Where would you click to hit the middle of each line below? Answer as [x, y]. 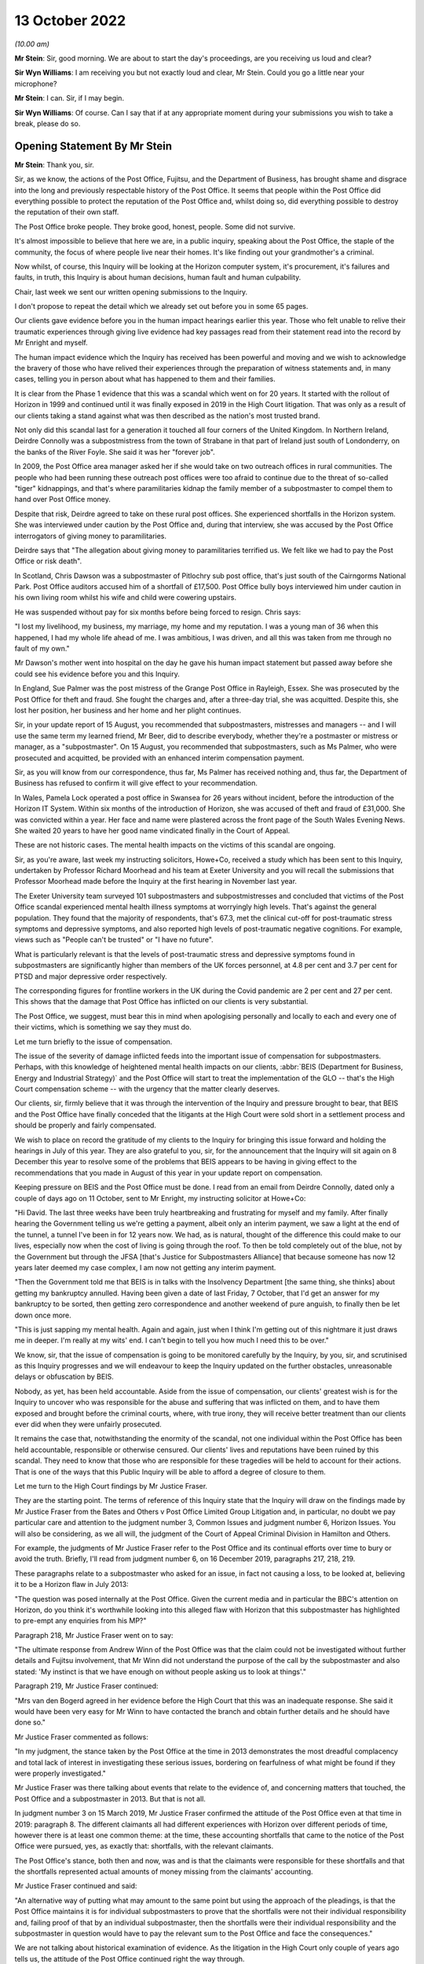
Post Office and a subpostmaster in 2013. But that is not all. [110, 1798]
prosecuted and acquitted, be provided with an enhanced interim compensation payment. [159, 757]
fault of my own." [42, 649]
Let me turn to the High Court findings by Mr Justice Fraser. [111, 1486]
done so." [30, 1722]
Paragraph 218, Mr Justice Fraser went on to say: [94, 1635]
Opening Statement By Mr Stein [93, 146]
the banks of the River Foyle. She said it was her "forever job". [115, 452]
